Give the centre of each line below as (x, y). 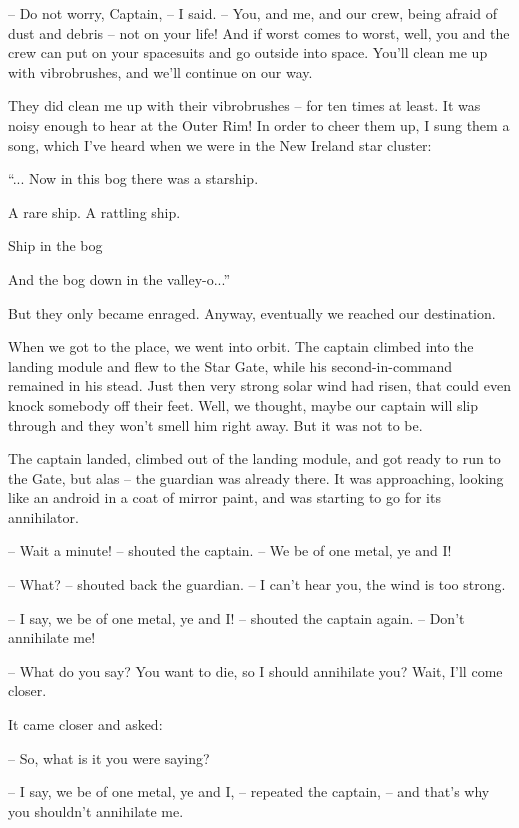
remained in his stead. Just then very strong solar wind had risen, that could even (259, 385)
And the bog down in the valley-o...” (119, 278)
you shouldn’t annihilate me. (96, 810)
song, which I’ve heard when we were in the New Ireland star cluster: (220, 144)
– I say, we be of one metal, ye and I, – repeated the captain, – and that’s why (249, 791)
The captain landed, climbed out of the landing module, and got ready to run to (254, 458)
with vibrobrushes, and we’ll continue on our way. (160, 71)
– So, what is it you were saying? (109, 757)
